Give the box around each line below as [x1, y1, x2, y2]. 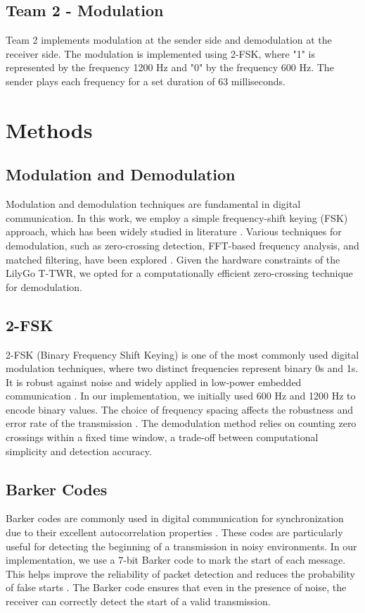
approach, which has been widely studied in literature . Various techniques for [6, 224, 342, 239]
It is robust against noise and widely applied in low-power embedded [6, 374, 302, 389]
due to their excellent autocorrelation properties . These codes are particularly [6, 525, 343, 540]
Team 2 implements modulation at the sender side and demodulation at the [6, 32, 332, 47]
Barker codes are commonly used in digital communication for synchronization [6, 511, 344, 526]
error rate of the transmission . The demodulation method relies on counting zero [6, 416, 357, 431]
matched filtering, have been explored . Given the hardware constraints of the [6, 252, 340, 266]
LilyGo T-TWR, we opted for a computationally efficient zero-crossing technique [6, 266, 353, 280]
